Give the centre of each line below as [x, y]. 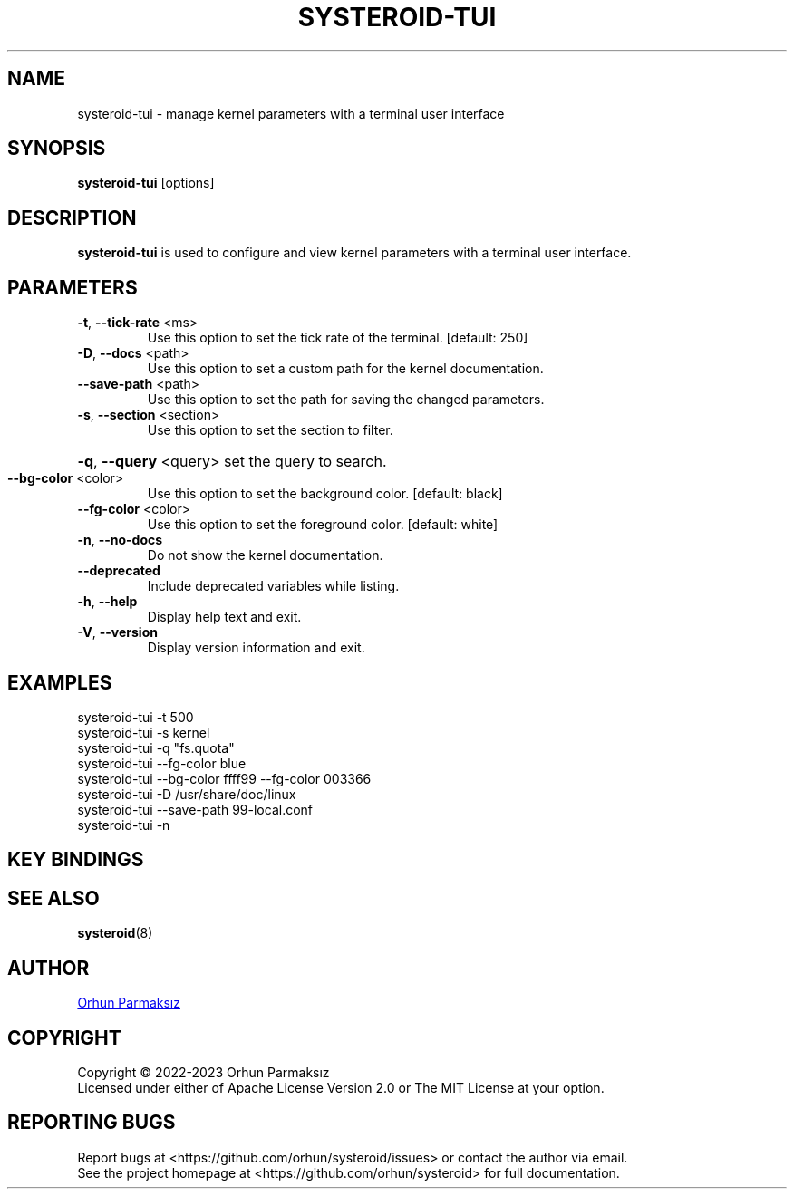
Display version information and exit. [256, 648]
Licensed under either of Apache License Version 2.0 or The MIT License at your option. [341, 1087]
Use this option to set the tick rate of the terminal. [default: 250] [338, 338]
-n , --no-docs [120, 540]
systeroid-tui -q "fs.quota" [156, 747]
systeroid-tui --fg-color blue [162, 763]
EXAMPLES [60, 682]
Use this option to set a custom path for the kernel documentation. [345, 369]
